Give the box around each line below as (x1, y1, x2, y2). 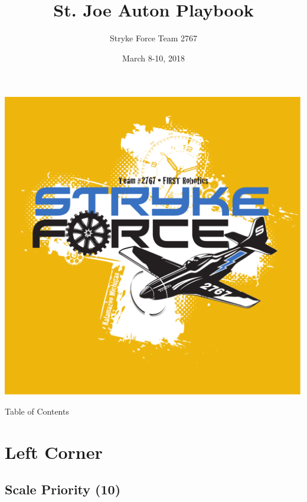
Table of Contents (5, 405, 69, 417)
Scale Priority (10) (5, 480, 121, 498)
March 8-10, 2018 (122, 51, 185, 64)
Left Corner (5, 439, 103, 464)
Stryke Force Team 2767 (109, 32, 198, 44)
